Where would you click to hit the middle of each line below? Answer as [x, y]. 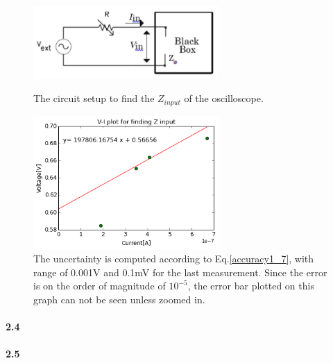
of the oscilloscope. [224, 98]
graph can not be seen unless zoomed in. [119, 299]
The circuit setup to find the [94, 98]
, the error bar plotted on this [251, 286]
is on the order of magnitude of [100, 286]
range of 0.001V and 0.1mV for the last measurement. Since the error [180, 272]
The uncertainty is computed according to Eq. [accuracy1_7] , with [174, 259]
